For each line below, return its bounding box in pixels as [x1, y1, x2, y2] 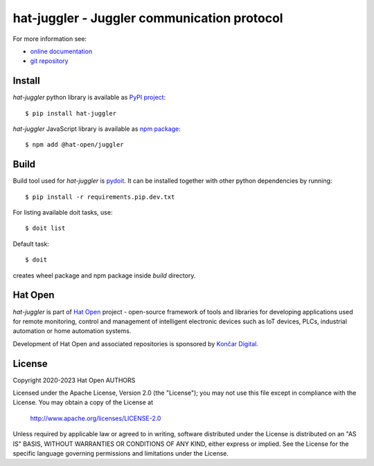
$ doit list [25, 224, 66, 232]
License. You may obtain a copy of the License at [12, 398, 154, 406]
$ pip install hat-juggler [25, 109, 117, 117]
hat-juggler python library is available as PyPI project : [12, 93, 166, 102]
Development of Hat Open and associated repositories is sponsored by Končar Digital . [12, 339, 259, 348]
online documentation [30, 47, 93, 55]
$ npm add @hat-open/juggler [25, 141, 124, 149]
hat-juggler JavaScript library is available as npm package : [12, 125, 181, 133]
